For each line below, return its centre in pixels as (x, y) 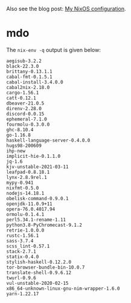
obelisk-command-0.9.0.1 (37, 198)
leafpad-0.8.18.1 (28, 172)
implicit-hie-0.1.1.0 (34, 156)
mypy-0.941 (20, 183)
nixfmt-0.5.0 (23, 188)
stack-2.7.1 (21, 251)
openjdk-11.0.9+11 (29, 204)
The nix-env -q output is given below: (53, 50)
